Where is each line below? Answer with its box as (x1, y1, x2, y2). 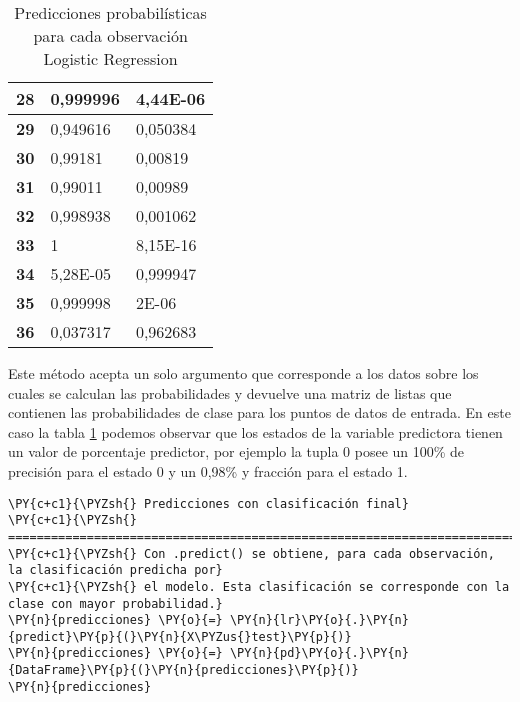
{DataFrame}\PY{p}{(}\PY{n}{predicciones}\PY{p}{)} (8, 663, 359, 678)
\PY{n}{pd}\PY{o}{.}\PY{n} (229, 646, 409, 661)
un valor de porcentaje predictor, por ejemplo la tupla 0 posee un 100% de (8, 441, 465, 462)
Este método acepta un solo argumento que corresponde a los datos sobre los (8, 363, 479, 383)
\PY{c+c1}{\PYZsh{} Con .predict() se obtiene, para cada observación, (8, 546, 495, 561)
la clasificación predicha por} (8, 563, 223, 578)
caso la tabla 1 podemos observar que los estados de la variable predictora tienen (8, 421, 503, 442)
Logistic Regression (43, 47, 178, 70)
